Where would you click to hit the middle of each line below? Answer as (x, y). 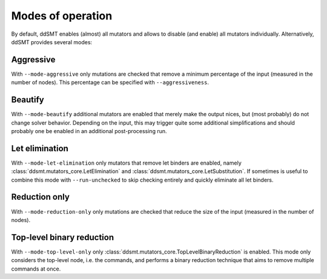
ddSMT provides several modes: (52, 42)
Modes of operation (62, 16)
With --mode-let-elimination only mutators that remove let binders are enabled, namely (126, 163)
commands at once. (36, 269)
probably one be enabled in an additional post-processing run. (89, 131)
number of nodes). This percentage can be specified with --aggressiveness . (110, 82)
